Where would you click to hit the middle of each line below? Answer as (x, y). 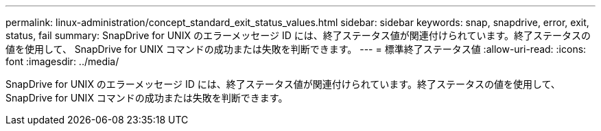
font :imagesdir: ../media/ (62, 61)
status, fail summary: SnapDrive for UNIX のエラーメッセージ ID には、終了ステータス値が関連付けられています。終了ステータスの (298, 35)
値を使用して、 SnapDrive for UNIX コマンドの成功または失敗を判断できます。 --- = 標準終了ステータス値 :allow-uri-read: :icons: (296, 49)
